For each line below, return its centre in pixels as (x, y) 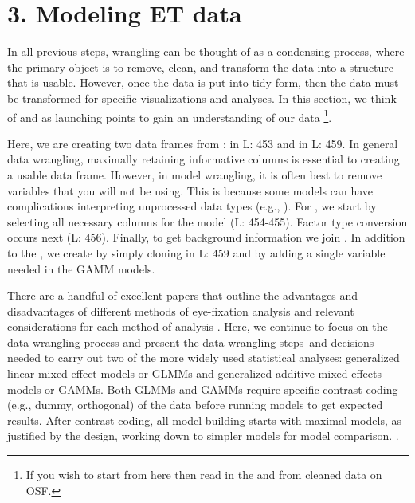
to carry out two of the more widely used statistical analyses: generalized (222, 358)
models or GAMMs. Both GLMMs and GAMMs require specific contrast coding (203, 389)
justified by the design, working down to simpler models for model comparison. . (203, 436)
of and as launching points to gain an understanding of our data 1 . (170, 116)
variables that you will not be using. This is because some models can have (190, 190)
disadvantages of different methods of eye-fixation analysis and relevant (181, 310)
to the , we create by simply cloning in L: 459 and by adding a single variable (196, 252)
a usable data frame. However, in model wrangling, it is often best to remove (195, 174)
